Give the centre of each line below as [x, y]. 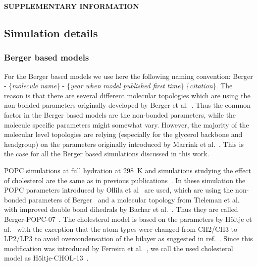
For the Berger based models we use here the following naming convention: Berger [128, 76]
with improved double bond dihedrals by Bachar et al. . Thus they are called [121, 209]
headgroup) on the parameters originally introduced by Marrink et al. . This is [124, 144]
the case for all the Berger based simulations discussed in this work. [107, 154]
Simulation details [51, 33]
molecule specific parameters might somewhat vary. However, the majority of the [127, 124]
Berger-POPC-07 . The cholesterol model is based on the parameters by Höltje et [128, 219]
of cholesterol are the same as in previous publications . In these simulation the [125, 180]
